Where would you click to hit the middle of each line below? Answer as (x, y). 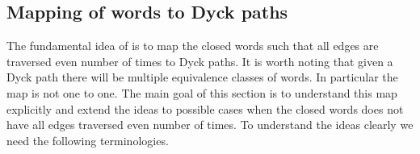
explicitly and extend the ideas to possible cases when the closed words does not (205, 108)
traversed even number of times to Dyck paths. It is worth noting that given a (200, 61)
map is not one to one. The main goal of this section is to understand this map (202, 92)
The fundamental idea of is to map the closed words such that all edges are (193, 46)
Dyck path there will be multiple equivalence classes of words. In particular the (202, 77)
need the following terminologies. (88, 140)
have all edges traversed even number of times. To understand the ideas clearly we (210, 125)
